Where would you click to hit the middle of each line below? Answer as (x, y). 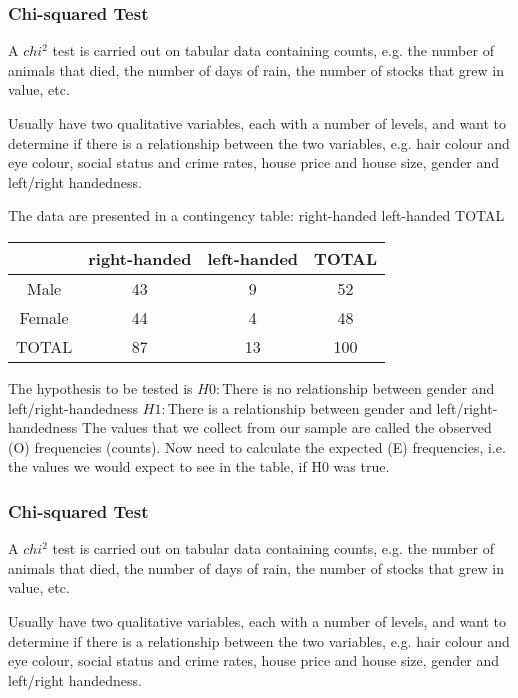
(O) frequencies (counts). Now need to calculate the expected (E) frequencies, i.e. (257, 446)
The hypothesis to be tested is (100, 387)
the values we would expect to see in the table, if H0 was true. (199, 466)
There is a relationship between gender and (299, 407)
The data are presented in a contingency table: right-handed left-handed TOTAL (256, 215)
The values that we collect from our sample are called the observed (287, 427)
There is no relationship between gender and (358, 387)
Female (44, 317)
